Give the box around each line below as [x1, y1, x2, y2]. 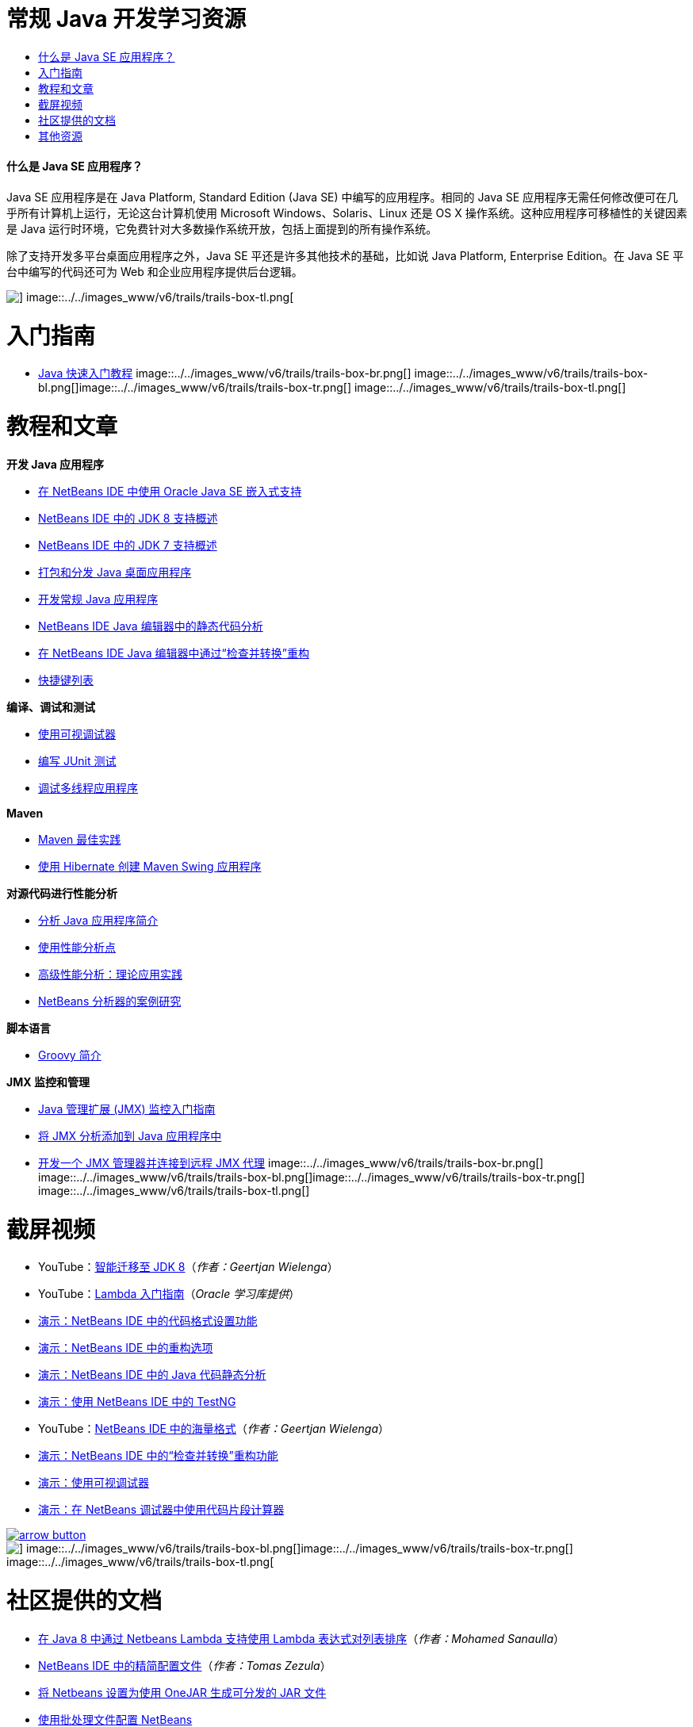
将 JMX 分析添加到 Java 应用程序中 [38, 1128, 222, 1143]
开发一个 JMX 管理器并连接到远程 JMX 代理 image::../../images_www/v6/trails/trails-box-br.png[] [38, 1155, 544, 1170]
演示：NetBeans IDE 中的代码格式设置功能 [38, 1314, 258, 1328]
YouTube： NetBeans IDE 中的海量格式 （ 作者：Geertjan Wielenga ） [38, 1422, 390, 1436]
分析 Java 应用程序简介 [38, 913, 159, 927]
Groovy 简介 [38, 1047, 101, 1062]
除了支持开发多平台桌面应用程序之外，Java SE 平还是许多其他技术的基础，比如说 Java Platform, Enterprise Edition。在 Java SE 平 [6, 248, 684, 262]
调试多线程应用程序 [38, 780, 138, 795]
